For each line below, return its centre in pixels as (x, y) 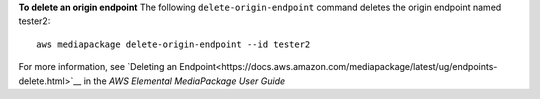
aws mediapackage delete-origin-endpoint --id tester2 (173, 44)
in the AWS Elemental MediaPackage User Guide (184, 81)
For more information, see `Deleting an (98, 67)
